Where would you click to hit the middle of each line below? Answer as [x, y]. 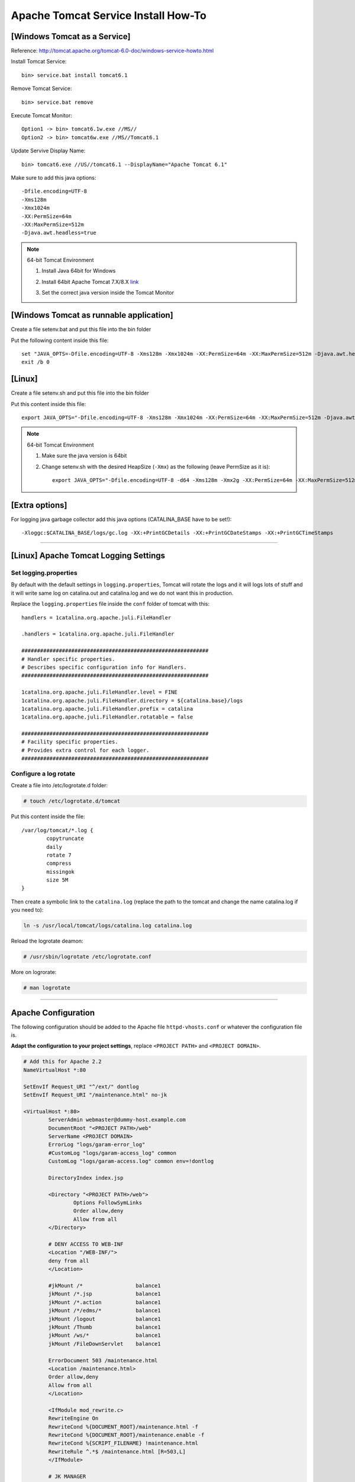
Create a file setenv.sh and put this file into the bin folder [80, 393]
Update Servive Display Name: [48, 151]
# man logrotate [47, 988]
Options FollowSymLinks [107, 1203]
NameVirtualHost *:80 [55, 1070]
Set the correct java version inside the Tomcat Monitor [108, 293]
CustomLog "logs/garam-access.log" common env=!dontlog [131, 1161]
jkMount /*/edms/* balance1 [104, 1311]
